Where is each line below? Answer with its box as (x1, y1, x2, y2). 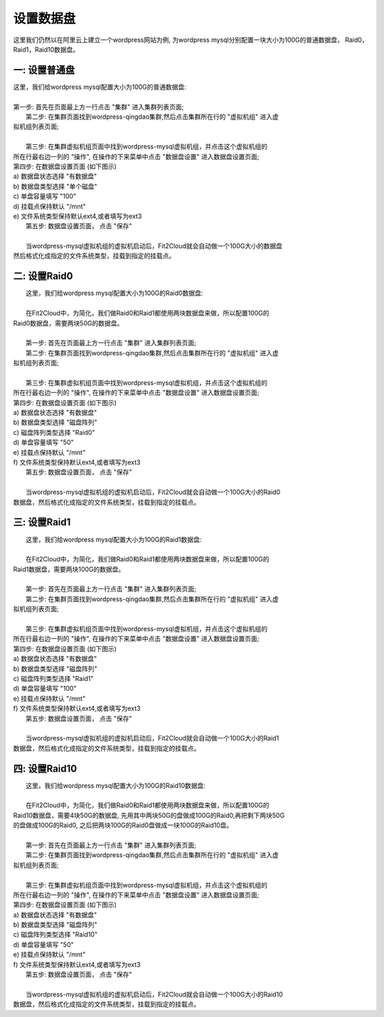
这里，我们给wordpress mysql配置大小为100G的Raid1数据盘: (26, 535, 202, 544)
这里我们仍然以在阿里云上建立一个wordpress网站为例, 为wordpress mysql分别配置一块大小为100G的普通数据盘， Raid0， (13, 36, 369, 44)
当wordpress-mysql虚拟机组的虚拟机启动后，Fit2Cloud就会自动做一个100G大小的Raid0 (26, 488, 281, 497)
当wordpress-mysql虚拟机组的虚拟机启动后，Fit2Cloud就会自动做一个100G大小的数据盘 (26, 242, 282, 250)
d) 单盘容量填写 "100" (13, 684, 77, 693)
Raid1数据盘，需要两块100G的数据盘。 (13, 565, 125, 574)
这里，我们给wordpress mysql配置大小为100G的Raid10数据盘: (26, 781, 206, 790)
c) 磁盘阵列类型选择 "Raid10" (13, 930, 98, 939)
